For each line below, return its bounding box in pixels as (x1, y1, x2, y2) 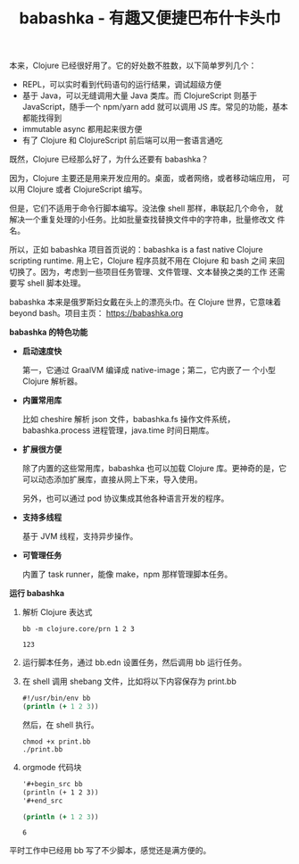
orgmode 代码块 (21, 761, 82, 772)
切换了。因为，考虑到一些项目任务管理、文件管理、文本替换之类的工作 (9, 267, 268, 278)
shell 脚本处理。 (26, 278, 87, 288)
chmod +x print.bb (21, 737, 91, 746)
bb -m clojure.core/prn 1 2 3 (21, 625, 136, 634)
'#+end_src (21, 796, 63, 805)
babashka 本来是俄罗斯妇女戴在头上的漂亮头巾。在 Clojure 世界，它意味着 (9, 296, 282, 308)
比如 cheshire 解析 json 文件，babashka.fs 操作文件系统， (21, 414, 236, 425)
